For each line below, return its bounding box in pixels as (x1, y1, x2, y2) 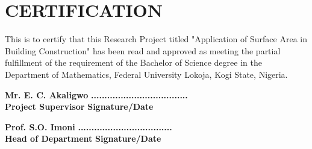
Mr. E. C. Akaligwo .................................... (5, 88, 188, 101)
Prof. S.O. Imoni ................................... (5, 120, 172, 133)
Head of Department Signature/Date (5, 132, 161, 145)
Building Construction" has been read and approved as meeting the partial (5, 44, 281, 57)
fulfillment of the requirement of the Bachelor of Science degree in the (5, 56, 262, 69)
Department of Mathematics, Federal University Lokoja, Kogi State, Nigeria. (5, 68, 288, 80)
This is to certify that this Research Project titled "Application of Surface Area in (5, 33, 307, 45)
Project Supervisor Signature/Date (5, 100, 154, 113)
